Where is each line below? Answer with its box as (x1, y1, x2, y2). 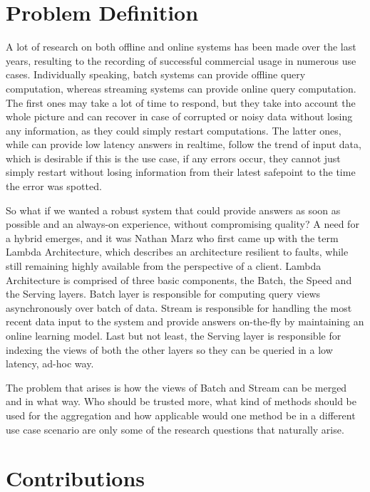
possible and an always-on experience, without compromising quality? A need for (6, 216, 359, 231)
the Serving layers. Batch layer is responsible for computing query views (6, 286, 321, 301)
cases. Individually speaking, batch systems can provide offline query (6, 67, 306, 82)
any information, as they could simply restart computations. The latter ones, (6, 122, 341, 137)
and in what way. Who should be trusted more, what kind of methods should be (6, 394, 356, 409)
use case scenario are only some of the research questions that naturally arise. (6, 422, 344, 436)
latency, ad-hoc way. (6, 356, 94, 371)
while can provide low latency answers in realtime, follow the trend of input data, (6, 137, 361, 152)
